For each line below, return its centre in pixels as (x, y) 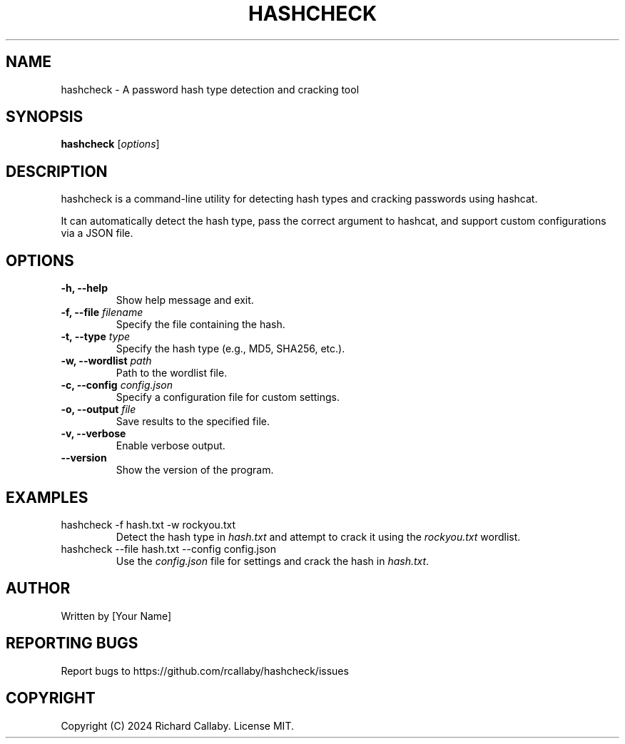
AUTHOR (38, 588)
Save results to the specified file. (193, 422)
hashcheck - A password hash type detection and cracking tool (210, 89)
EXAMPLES (47, 497)
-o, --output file (98, 409)
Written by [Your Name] (116, 616)
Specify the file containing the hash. (200, 325)
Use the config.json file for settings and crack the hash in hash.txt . (273, 561)
